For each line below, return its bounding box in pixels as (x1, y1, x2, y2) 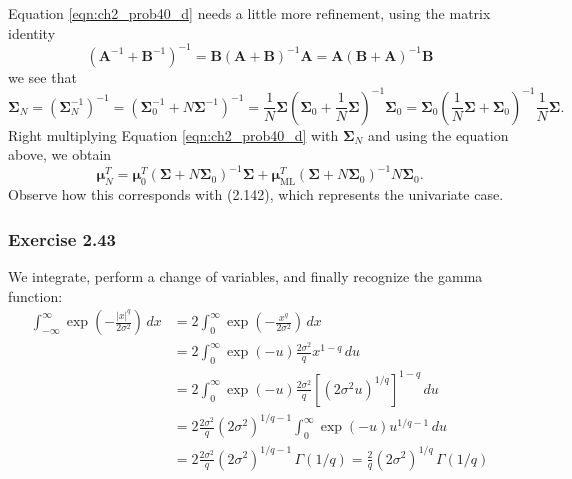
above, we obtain (8, 144, 112, 165)
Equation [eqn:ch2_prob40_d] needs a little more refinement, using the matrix (8, 3, 491, 23)
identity (8, 22, 56, 43)
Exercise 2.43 (8, 226, 117, 251)
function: (8, 285, 63, 306)
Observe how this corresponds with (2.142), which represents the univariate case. (8, 184, 504, 205)
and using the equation (367, 124, 509, 145)
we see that (8, 66, 77, 87)
